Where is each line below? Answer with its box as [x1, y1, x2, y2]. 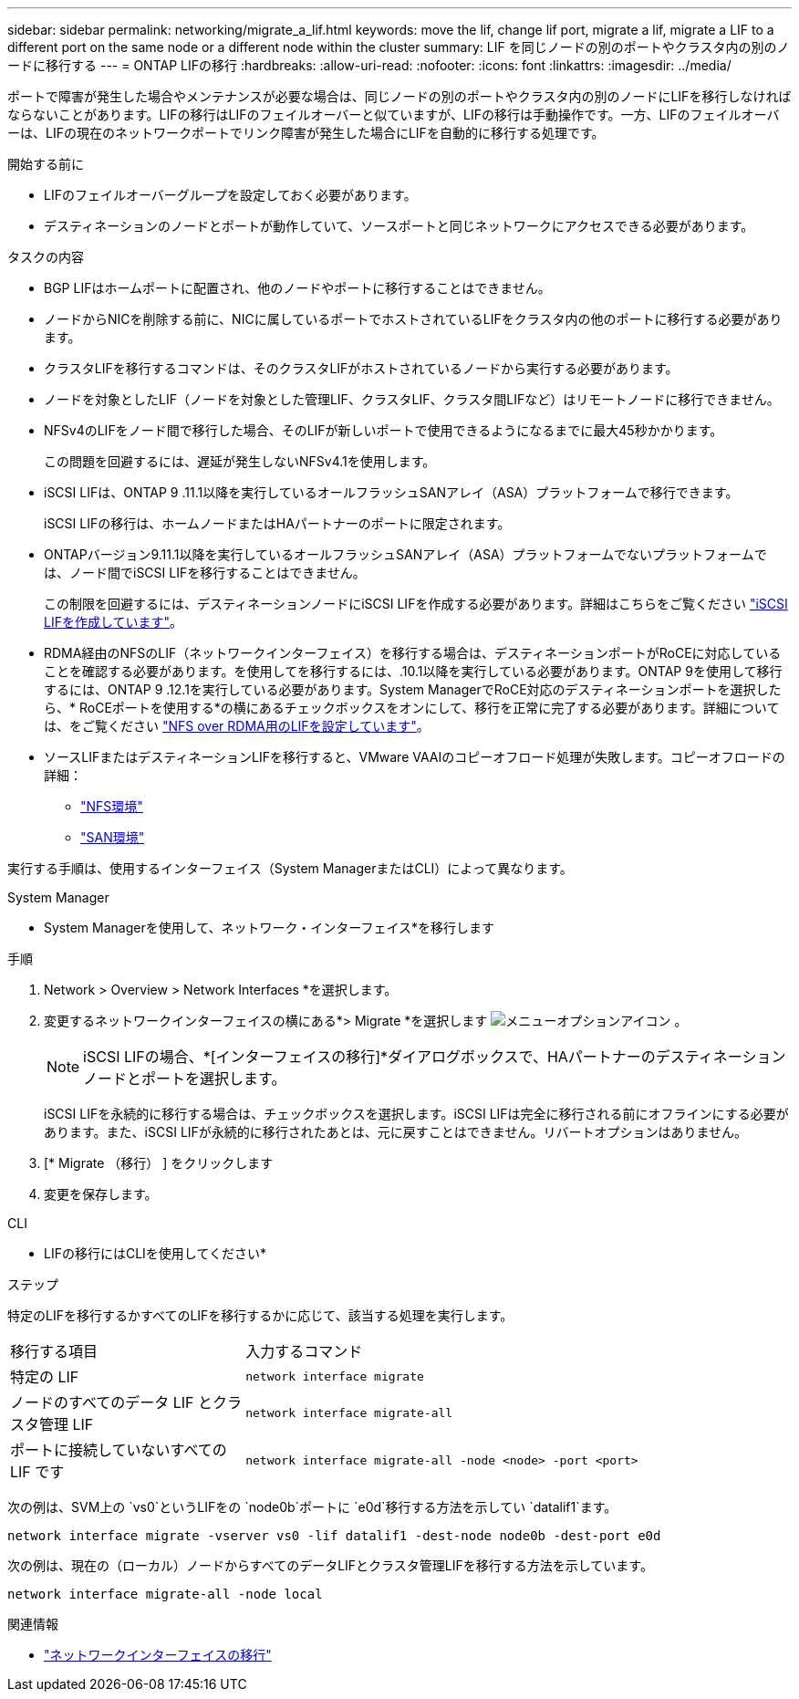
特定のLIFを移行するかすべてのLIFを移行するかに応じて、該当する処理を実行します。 [7, 1308, 514, 1323]
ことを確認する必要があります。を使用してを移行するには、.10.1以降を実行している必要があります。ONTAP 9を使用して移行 [44, 663, 783, 679]
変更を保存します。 [44, 1186, 158, 1202]
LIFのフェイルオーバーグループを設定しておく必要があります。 [44, 187, 417, 203]
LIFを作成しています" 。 [44, 614, 183, 630]
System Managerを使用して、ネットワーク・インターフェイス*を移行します [44, 920, 495, 935]
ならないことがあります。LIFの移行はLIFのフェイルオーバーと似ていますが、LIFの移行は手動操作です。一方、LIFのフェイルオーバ [7, 107, 780, 122]
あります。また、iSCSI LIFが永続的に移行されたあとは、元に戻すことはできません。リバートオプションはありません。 [44, 1124, 747, 1140]
